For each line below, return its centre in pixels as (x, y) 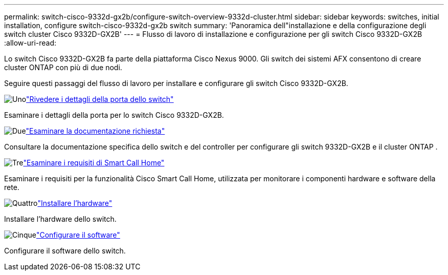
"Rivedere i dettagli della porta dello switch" (100, 99)
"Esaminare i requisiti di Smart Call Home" (94, 163)
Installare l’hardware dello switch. (60, 219)
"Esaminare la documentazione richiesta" (95, 131)
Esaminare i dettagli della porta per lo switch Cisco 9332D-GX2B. (114, 115)
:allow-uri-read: (30, 43)
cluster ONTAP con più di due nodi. (63, 67)
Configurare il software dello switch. (65, 251)
